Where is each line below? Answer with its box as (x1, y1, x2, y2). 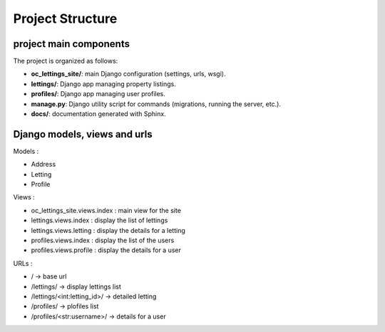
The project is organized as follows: (13, 57, 118, 66)
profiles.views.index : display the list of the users (31, 236, 175, 245)
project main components (13, 38, 130, 50)
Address (31, 160, 56, 169)
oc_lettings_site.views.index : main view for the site (31, 206, 182, 214)
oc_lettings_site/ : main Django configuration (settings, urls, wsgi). (31, 70, 226, 78)
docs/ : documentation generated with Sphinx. (31, 110, 167, 118)
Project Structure (13, 11, 118, 26)
